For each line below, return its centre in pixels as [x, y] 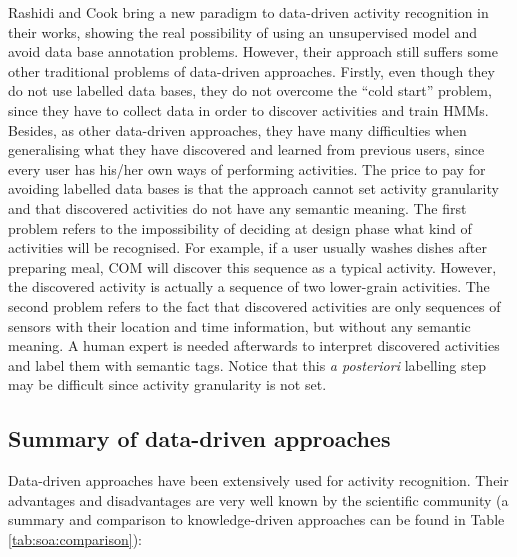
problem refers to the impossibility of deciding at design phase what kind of [240, 227]
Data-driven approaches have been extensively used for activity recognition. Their [258, 480]
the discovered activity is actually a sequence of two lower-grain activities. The [249, 286]
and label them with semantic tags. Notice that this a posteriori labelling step [247, 364]
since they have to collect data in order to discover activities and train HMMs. [248, 109]
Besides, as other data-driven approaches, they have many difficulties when [237, 129]
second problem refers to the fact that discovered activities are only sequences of [254, 305]
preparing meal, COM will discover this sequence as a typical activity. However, [252, 266]
